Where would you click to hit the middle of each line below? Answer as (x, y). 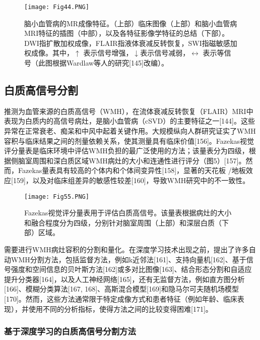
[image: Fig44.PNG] (57, 7)
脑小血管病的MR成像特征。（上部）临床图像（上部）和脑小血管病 (131, 23)
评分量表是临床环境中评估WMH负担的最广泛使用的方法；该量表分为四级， (126, 151)
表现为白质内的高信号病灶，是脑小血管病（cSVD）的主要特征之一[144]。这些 (129, 121)
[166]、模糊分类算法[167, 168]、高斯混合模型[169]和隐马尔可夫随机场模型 (121, 289)
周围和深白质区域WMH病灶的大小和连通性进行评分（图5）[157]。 (139, 160)
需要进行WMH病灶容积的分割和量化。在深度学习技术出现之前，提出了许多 (126, 249)
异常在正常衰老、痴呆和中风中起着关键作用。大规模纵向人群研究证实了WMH (130, 131)
